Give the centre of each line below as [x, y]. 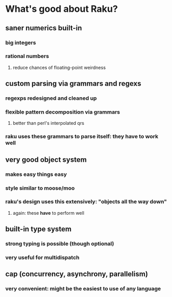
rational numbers [27, 56]
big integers [21, 43]
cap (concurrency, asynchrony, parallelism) [77, 274]
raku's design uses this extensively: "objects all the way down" [86, 202]
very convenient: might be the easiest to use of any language [83, 289]
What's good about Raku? [62, 9]
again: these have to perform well [49, 213]
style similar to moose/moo [40, 188]
